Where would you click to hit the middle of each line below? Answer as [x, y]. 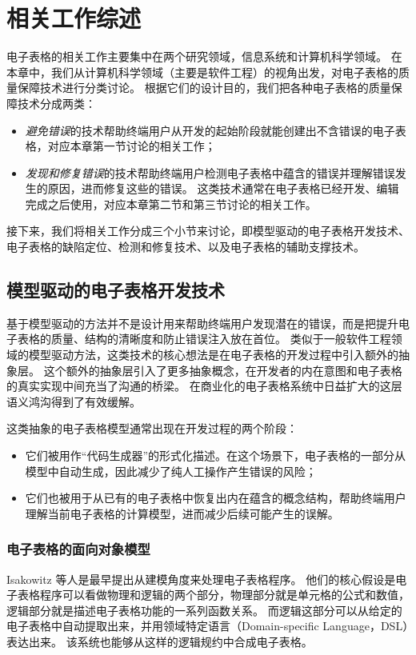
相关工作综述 [74, 18]
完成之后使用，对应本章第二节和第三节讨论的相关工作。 [171, 204]
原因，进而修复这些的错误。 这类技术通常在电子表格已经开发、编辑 [223, 188]
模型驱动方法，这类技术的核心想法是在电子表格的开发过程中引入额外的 [213, 355]
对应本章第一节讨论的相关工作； [132, 146]
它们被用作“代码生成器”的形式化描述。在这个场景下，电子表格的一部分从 [216, 455]
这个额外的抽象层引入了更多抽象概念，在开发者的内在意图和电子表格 [223, 370]
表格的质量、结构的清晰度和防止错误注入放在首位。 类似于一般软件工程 [204, 339]
